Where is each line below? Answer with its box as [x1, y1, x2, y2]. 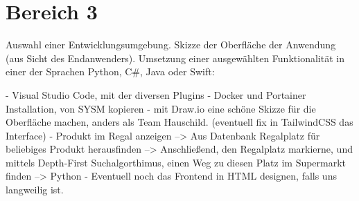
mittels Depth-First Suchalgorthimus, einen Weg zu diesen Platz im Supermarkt [6, 155, 347, 169]
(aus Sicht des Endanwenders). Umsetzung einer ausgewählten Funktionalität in [6, 50, 344, 65]
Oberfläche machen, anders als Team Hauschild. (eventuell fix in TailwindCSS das [6, 115, 353, 129]
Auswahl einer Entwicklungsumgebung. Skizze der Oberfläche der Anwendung [6, 37, 336, 52]
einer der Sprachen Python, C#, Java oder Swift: [6, 64, 215, 79]
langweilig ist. [6, 182, 64, 197]
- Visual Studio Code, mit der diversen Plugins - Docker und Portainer [6, 87, 306, 102]
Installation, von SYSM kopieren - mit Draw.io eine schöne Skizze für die [6, 101, 316, 115]
